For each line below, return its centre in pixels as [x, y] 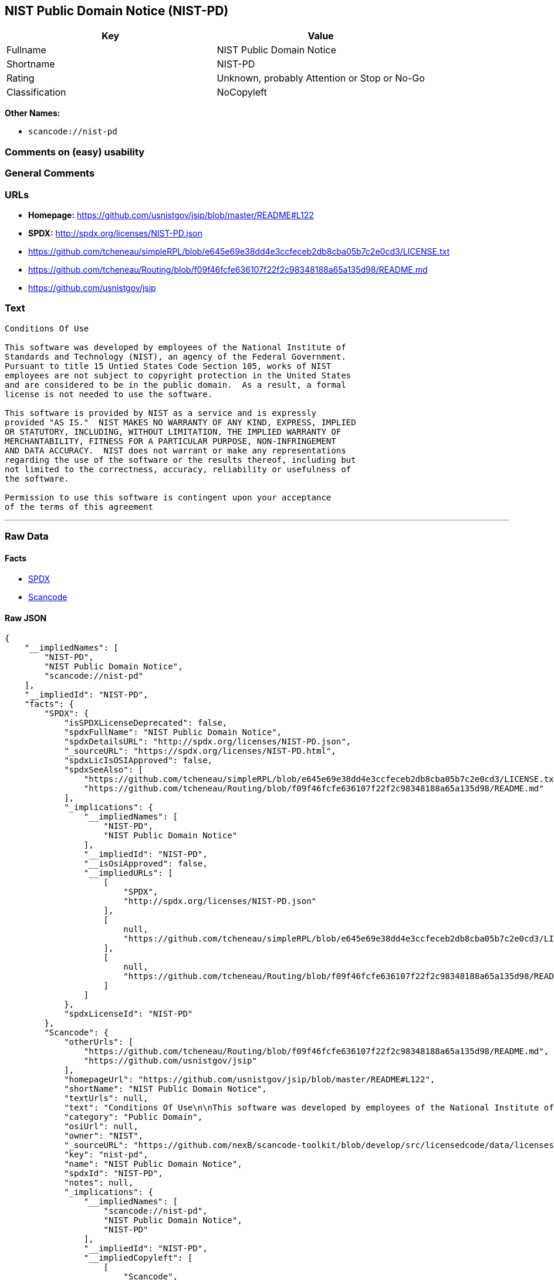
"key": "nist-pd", [106, 1155]
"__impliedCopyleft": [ [138, 1258]
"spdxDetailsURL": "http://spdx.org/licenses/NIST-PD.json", [208, 742]
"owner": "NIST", [104, 1136]
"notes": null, [99, 1183]
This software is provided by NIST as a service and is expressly [161, 413]
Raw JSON [26, 618]
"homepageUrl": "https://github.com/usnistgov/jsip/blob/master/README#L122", [250, 1080]
